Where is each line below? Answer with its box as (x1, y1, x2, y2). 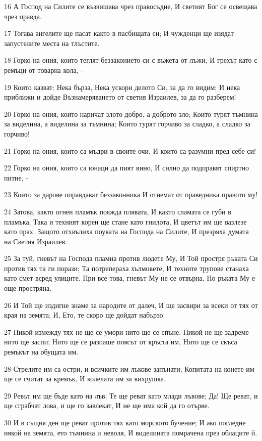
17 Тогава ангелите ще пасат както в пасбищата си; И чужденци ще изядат (4, 28, 234, 38)
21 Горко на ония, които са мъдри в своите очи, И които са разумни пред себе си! (4, 145, 256, 156)
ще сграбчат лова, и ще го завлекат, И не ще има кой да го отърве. (4, 400, 210, 411)
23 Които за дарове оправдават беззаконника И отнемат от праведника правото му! (4, 189, 258, 200)
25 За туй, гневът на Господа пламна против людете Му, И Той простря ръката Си (4, 253, 258, 263)
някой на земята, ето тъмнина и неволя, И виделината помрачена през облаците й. (4, 427, 257, 437)
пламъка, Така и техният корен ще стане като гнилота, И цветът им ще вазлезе (4, 216, 247, 227)
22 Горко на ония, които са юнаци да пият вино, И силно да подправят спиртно (4, 162, 249, 173)
